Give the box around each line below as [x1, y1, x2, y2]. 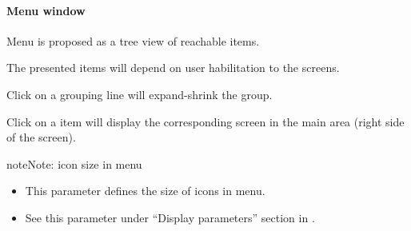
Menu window [6, 2, 86, 18]
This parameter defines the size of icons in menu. [25, 182, 265, 199]
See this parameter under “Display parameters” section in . [25, 209, 315, 225]
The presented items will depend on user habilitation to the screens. [6, 59, 340, 76]
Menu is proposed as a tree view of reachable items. [6, 32, 260, 49]
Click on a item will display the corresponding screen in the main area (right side [6, 113, 405, 129]
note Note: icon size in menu [6, 155, 142, 172]
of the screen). [6, 129, 76, 145]
